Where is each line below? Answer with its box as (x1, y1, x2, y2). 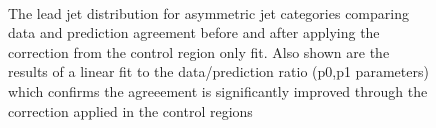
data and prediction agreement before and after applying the (8, 22, 380, 43)
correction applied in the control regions (8, 100, 253, 121)
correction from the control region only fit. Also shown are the (8, 41, 390, 62)
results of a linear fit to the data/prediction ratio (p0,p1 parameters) (8, 61, 429, 82)
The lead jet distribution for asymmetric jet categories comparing (8, 2, 409, 23)
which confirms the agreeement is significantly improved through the (8, 80, 428, 101)
